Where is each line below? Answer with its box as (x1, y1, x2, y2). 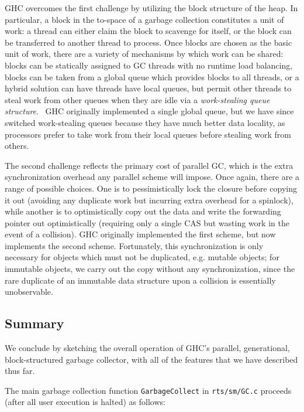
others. (5, 139, 29, 152)
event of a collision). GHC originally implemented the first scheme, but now (5, 228, 276, 240)
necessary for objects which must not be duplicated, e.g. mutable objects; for (5, 251, 279, 263)
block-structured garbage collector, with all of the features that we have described (5, 353, 298, 365)
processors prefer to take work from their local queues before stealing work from (5, 128, 291, 140)
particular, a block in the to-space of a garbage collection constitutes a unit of (5, 13, 284, 25)
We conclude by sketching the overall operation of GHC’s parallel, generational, (5, 342, 290, 354)
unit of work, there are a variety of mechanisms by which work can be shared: (5, 47, 284, 60)
